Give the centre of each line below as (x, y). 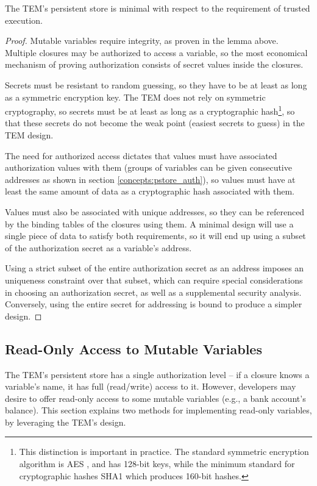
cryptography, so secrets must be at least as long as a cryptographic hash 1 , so (150, 110)
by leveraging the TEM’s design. (66, 422)
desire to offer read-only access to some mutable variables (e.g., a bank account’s (155, 398)
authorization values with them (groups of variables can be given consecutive (148, 167)
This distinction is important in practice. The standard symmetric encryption (164, 452)
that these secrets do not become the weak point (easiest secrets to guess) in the (155, 123)
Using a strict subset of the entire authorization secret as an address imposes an (155, 268)
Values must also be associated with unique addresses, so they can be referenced (155, 211)
